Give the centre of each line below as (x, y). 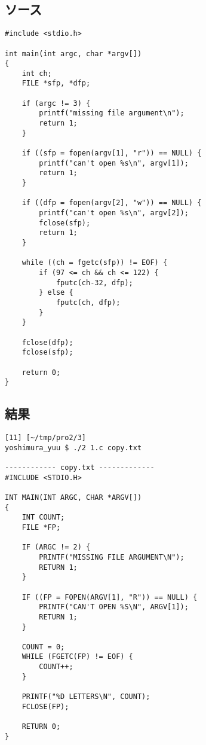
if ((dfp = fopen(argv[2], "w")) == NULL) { (112, 203)
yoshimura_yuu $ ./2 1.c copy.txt (73, 448)
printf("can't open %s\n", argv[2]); (114, 213)
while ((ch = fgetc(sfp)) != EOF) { (95, 263)
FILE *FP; (41, 527)
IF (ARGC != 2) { (56, 547)
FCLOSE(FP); (45, 706)
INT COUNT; (43, 517)
